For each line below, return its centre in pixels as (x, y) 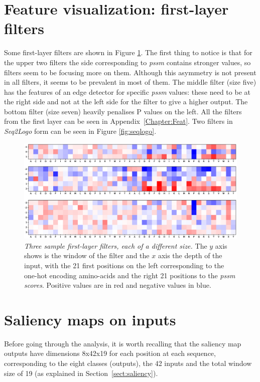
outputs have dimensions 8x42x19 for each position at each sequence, (110, 353)
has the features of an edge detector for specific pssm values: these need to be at (127, 91)
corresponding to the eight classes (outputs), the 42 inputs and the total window (128, 363)
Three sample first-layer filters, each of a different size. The (116, 245)
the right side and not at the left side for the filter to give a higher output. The (126, 102)
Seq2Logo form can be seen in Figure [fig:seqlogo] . (80, 131)
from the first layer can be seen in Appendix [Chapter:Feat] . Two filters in (118, 121)
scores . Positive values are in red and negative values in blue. (118, 285)
